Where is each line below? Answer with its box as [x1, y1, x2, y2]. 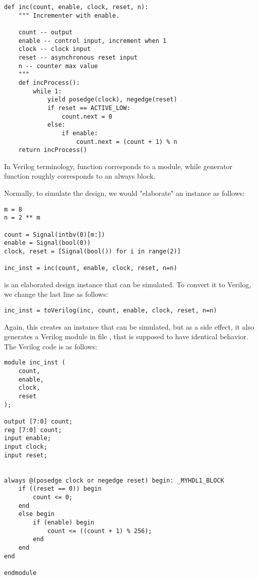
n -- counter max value [18, 62, 98, 70]
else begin [18, 510, 55, 518]
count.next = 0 [61, 113, 112, 120]
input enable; [4, 435, 51, 442]
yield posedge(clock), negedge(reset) [47, 96, 177, 103]
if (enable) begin [33, 518, 94, 526]
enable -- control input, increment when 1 [18, 37, 167, 44]
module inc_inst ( [4, 359, 66, 366]
